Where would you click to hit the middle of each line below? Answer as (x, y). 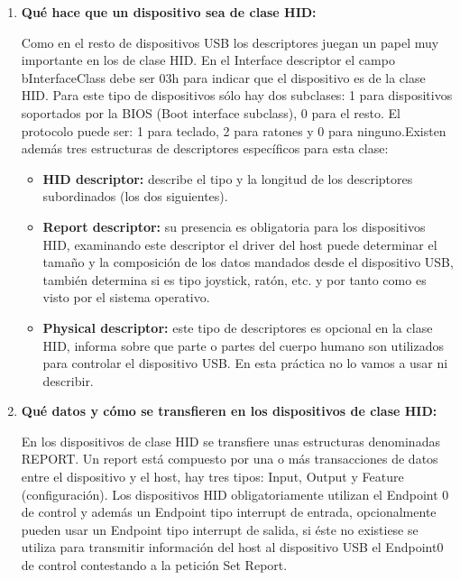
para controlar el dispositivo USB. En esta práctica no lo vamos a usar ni (245, 363)
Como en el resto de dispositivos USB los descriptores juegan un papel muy (230, 42)
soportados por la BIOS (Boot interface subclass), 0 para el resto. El (211, 112)
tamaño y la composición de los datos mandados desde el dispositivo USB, (248, 262)
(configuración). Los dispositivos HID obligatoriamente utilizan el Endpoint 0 (235, 494)
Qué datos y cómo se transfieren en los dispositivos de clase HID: (229, 411)
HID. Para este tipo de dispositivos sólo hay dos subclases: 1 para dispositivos (237, 95)
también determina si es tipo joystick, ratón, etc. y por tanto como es (235, 279)
